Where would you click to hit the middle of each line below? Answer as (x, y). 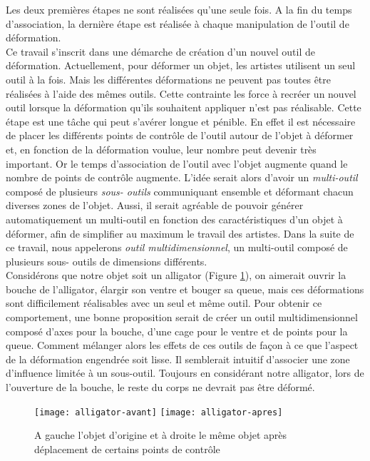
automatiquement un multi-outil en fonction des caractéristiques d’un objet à (174, 219)
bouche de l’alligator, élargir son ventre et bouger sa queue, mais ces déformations (185, 289)
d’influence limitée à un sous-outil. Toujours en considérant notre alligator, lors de (185, 373)
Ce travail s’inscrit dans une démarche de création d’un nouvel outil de (160, 51)
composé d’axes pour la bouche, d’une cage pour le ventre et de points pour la (177, 331)
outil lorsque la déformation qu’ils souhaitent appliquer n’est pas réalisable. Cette (184, 107)
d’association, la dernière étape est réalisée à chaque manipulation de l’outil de (178, 23)
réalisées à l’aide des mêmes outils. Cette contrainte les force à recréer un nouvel (181, 93)
